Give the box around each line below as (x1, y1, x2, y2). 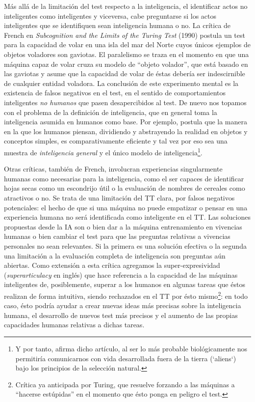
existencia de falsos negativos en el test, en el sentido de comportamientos (4, 87, 226, 98)
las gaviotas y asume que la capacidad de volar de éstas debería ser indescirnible (4, 68, 245, 79)
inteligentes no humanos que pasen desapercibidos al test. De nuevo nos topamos (4, 97, 247, 107)
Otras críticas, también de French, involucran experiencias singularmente (4, 164, 223, 174)
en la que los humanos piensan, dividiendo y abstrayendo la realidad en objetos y (4, 126, 248, 136)
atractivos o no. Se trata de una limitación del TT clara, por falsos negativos (4, 192, 235, 202)
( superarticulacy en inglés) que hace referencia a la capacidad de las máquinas (4, 269, 238, 280)
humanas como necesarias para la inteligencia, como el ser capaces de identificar (4, 173, 244, 183)
